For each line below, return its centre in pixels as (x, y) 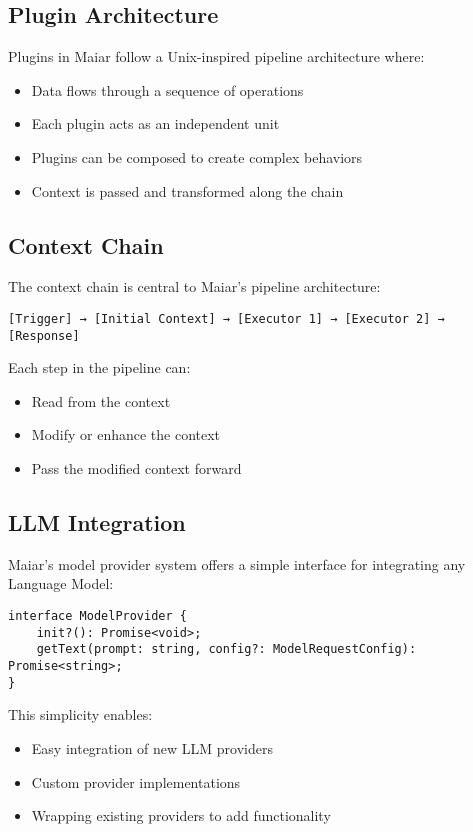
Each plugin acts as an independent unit (155, 123)
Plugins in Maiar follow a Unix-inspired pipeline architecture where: (216, 56)
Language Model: (61, 583)
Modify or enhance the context (126, 434)
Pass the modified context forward (136, 468)
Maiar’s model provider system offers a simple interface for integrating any (237, 563)
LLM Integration (97, 522)
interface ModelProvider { (97, 616)
